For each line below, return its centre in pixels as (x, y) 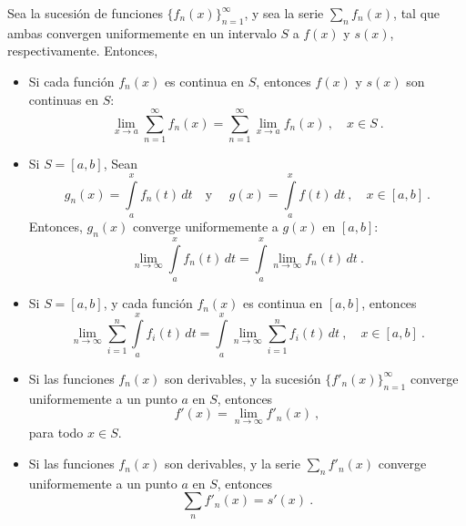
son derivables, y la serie (233, 464)
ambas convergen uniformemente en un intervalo (142, 32)
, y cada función (148, 303)
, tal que (417, 13)
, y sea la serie (284, 13)
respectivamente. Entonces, (83, 51)
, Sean (121, 164)
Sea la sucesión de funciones (85, 13)
